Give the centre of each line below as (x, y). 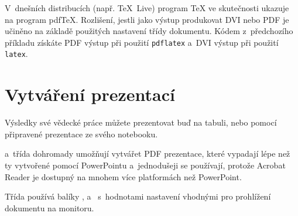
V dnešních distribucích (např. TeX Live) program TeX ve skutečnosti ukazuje (147, 8)
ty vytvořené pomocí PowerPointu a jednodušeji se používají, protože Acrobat (145, 165)
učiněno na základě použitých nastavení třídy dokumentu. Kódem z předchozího (149, 31)
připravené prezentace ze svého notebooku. (81, 134)
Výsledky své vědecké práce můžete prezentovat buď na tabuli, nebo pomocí (141, 122)
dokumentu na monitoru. (49, 207)
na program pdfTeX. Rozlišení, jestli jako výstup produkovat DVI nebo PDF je (147, 19)
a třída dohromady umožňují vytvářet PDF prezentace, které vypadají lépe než (148, 153)
